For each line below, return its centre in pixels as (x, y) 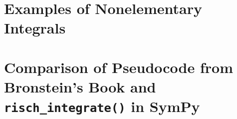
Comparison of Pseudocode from (118, 67)
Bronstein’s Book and (80, 86)
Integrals (35, 28)
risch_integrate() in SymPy (102, 106)
